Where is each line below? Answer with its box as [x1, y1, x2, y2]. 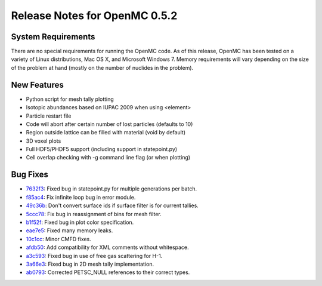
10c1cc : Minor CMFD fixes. [26, 235, 92, 242]
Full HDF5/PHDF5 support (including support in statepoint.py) [26, 146, 178, 153]
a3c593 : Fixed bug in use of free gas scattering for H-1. [26, 252, 163, 259]
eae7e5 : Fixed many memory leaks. [26, 227, 113, 234]
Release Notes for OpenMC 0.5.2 [11, 9, 178, 22]
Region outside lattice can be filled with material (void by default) [26, 129, 186, 136]
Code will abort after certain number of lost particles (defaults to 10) [26, 120, 193, 128]
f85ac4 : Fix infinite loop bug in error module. [26, 193, 136, 201]
